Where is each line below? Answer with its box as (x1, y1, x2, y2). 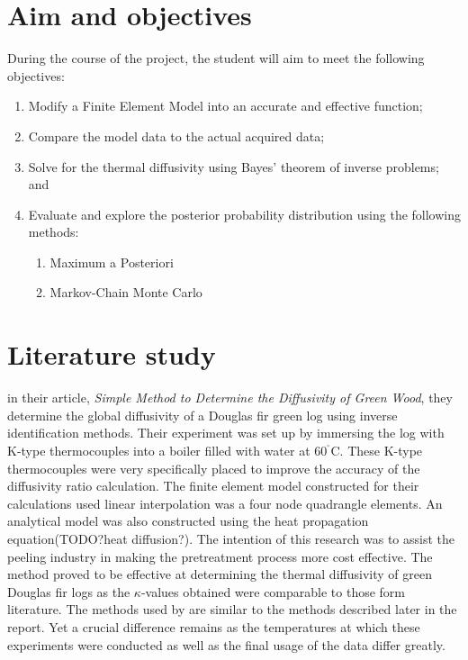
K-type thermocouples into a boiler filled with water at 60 (7, 440, 328, 459)
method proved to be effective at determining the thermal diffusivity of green (7, 565, 432, 583)
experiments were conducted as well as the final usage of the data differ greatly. (7, 635, 445, 654)
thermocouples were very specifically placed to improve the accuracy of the (7, 458, 420, 477)
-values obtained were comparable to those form (140, 582, 405, 601)
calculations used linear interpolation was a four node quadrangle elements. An (7, 493, 443, 512)
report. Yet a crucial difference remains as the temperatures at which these (7, 617, 420, 636)
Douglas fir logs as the (7, 582, 130, 601)
